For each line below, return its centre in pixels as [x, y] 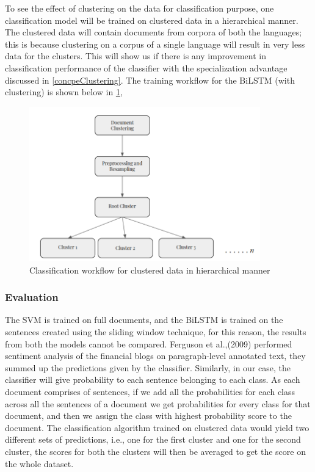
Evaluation [32, 297]
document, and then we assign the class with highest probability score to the [148, 416]
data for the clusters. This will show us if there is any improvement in [136, 56]
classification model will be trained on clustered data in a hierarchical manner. [152, 20]
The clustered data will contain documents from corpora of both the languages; [154, 32]
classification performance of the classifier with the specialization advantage [146, 67]
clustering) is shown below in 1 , [64, 92]
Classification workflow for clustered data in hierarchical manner [150, 270]
